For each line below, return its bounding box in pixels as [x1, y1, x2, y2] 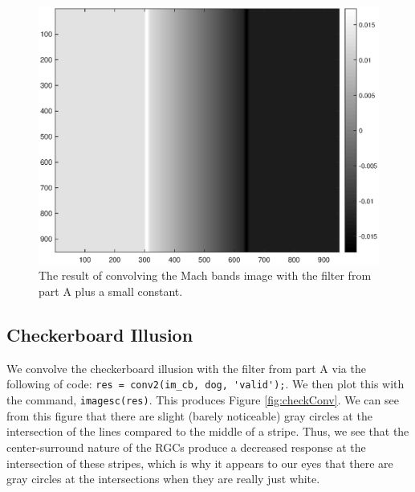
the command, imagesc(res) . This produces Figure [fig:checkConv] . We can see [6, 392, 399, 408]
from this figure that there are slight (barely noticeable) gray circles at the [6, 407, 372, 424]
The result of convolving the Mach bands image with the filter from [39, 267, 372, 284]
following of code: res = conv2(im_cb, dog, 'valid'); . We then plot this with [6, 375, 405, 392]
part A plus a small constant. [39, 283, 183, 300]
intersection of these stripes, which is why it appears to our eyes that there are [6, 454, 393, 471]
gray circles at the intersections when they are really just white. [6, 470, 320, 487]
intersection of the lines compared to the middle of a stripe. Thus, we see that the [6, 423, 409, 440]
